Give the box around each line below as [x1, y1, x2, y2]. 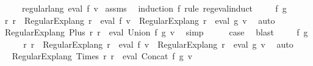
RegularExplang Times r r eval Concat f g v [12, 50, 193, 62]
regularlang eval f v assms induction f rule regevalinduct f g [21, 2, 287, 14]
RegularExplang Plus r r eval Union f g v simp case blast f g [4, 26, 308, 38]
